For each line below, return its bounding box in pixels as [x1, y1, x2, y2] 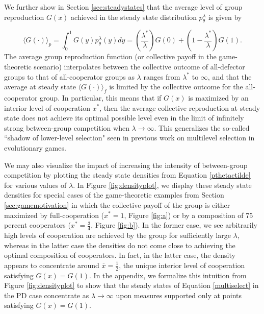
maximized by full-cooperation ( [4, 209, 104, 220]
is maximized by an [188, 92, 249, 103]
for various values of [4, 179, 67, 190]
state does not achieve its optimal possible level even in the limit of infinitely [4, 112, 244, 123]
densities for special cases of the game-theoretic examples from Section [4, 189, 224, 200]
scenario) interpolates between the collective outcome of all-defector [34, 61, 245, 71]
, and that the [207, 71, 252, 82]
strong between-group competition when [4, 122, 129, 133]
